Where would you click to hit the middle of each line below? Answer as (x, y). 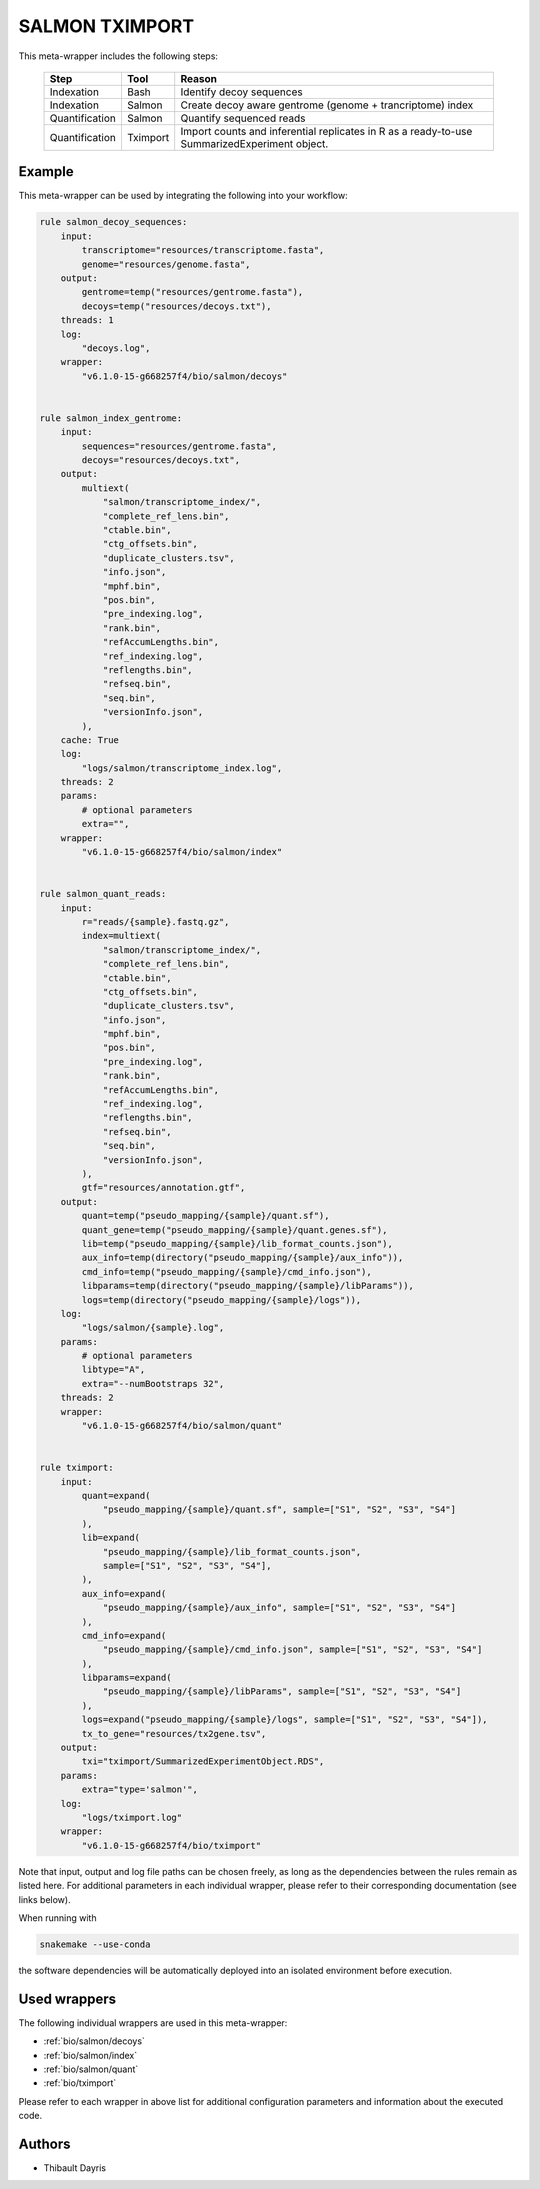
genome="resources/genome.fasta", (166, 264)
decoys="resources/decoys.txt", (160, 460)
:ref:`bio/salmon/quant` (91, 2069)
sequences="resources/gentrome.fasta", (179, 446)
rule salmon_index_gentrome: (111, 418)
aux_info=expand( (124, 1593)
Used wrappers (67, 1998)
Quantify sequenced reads (243, 118)
